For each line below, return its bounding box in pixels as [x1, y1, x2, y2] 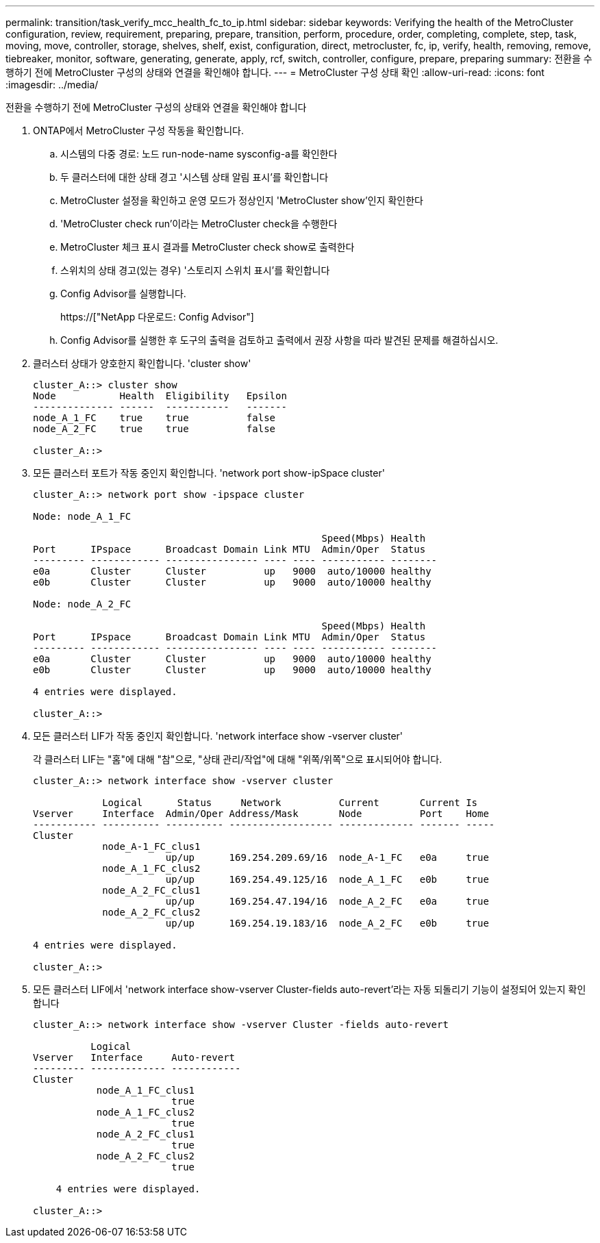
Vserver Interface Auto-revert [33, 1052, 236, 1063]
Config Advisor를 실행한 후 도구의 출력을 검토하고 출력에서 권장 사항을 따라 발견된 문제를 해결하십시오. [60, 334, 499, 346]
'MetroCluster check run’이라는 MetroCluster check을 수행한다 [60, 218, 338, 229]
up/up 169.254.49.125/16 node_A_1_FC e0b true [165, 874, 489, 885]
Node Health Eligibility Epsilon [33, 390, 287, 401]
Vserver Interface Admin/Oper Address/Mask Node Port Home [33, 808, 489, 819]
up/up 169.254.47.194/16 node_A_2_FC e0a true [165, 896, 489, 907]
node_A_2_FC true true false [33, 423, 276, 434]
